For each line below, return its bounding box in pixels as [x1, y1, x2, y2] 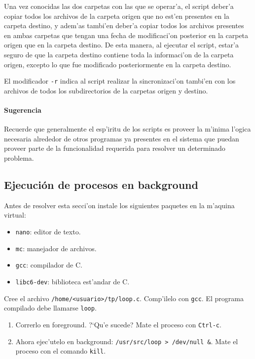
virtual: [4, 210, 26, 220]
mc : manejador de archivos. [15, 243, 97, 253]
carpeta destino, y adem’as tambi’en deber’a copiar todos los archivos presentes [4, 20, 244, 31]
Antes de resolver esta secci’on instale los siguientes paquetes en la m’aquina [4, 200, 235, 210]
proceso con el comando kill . [15, 346, 106, 356]
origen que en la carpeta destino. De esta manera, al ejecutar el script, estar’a [4, 40, 239, 50]
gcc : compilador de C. [15, 260, 82, 270]
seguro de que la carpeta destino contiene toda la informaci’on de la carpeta [4, 49, 234, 59]
